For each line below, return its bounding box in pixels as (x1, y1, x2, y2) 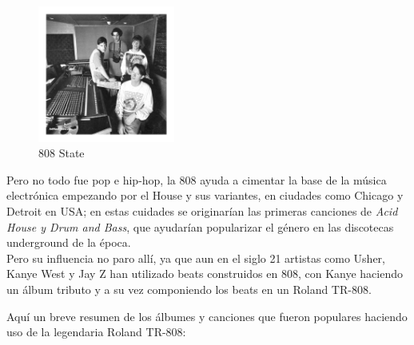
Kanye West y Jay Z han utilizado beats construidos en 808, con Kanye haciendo (6, 265, 403, 282)
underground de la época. (6, 234, 131, 251)
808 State (38, 145, 85, 161)
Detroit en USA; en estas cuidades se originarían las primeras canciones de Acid (6, 202, 398, 219)
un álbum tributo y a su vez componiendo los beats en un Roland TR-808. (6, 280, 372, 297)
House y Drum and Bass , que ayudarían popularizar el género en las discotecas (6, 218, 394, 235)
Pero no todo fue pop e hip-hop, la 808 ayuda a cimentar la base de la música (6, 171, 387, 188)
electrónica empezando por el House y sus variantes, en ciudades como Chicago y (6, 187, 404, 204)
